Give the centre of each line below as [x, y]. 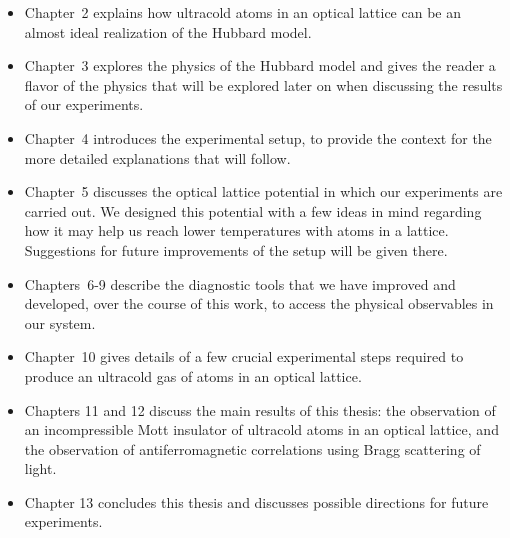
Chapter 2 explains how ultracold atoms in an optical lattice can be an [242, 12]
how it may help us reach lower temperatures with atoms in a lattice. [236, 230]
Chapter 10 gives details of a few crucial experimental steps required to [244, 356]
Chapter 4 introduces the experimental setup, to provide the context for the [258, 137]
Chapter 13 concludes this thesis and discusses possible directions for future [256, 501]
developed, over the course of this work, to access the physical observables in [259, 303]
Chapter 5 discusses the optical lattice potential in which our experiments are [263, 191]
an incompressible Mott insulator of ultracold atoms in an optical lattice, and [261, 429]
